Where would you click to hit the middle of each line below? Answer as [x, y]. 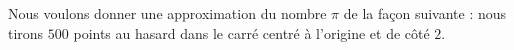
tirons [26, 32]
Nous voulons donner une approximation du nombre [167, 13]
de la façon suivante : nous [425, 13]
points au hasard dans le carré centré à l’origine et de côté [251, 32]
